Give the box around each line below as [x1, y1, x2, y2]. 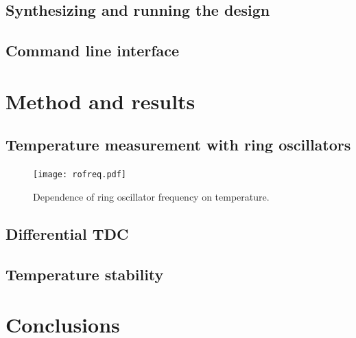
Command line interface [5, 40, 180, 61]
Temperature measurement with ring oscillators [5, 134, 351, 155]
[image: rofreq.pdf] [33, 170, 127, 180]
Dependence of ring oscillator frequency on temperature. [33, 189, 270, 203]
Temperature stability [5, 263, 164, 284]
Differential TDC [5, 223, 129, 244]
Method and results [5, 87, 195, 115]
